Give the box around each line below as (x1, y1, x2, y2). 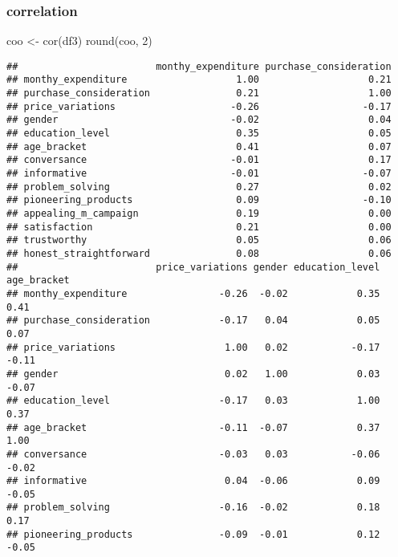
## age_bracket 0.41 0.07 (6, 140, 392, 152)
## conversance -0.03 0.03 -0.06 (6, 448, 380, 460)
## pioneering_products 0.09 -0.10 (6, 194, 392, 206)
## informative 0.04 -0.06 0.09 (6, 475, 380, 487)
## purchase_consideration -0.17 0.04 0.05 (6, 315, 380, 327)
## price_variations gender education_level (6, 261, 380, 273)
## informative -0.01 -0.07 (6, 168, 392, 180)
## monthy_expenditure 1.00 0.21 (6, 74, 392, 86)
